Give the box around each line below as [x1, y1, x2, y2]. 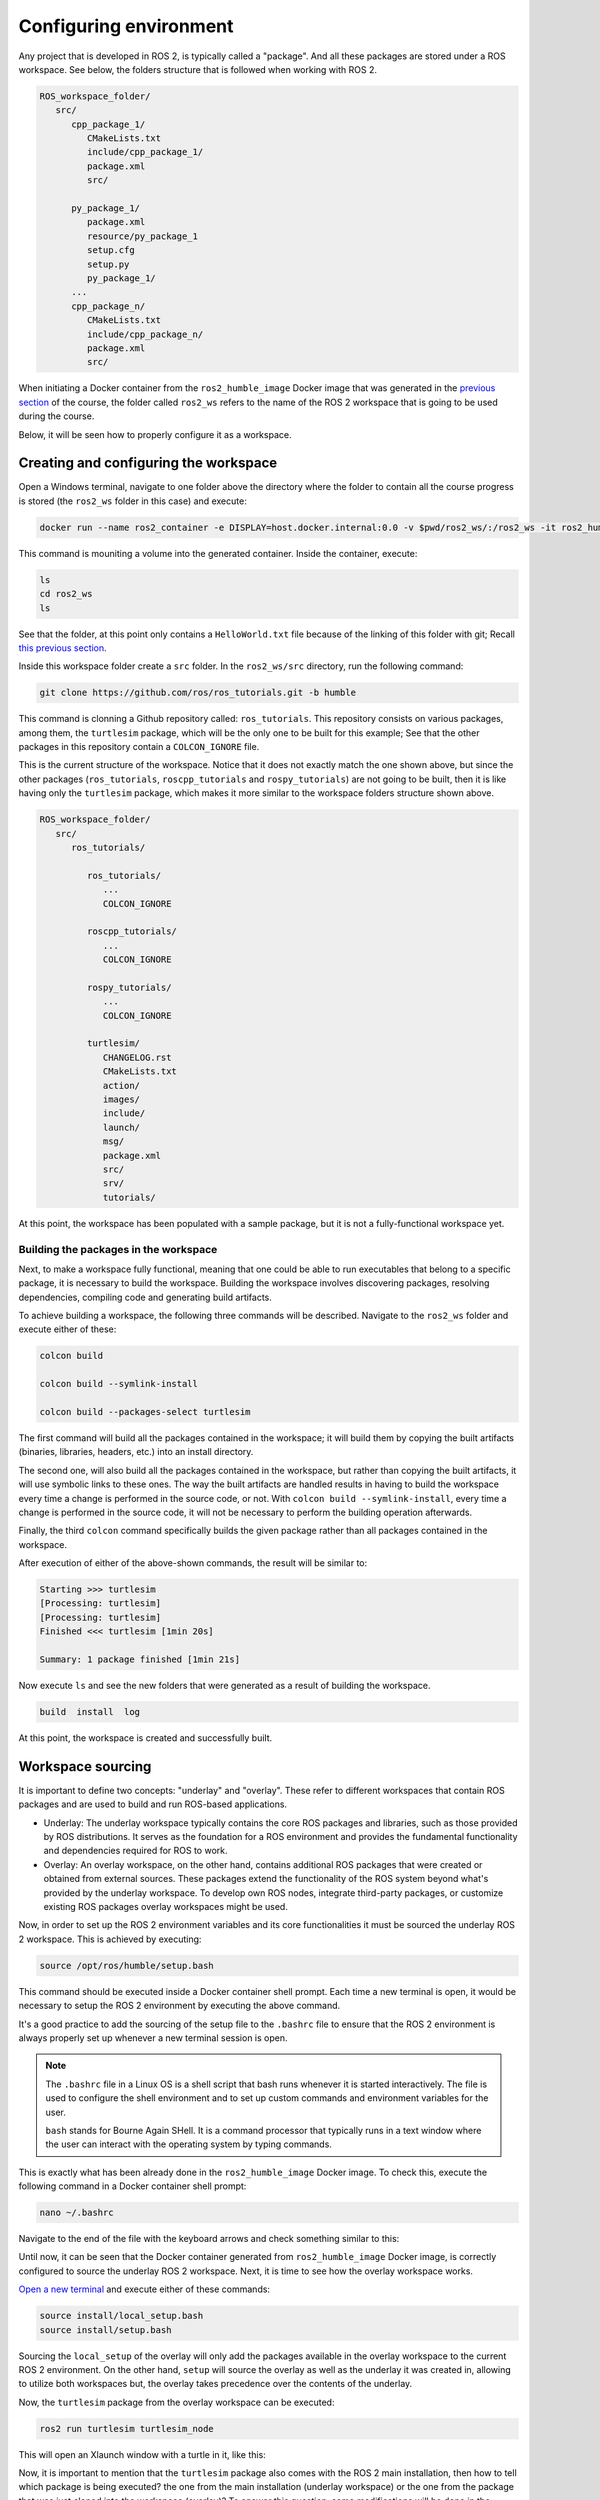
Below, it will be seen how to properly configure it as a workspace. [18, 428, 292, 440]
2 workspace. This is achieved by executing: [18, 1933, 202, 1945]
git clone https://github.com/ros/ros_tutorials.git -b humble [39, 687, 357, 699]
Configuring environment [18, 15, 234, 37]
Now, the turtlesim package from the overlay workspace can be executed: [18, 2396, 335, 2408]
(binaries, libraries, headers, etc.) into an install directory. [18, 1446, 254, 1458]
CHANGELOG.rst [102, 1051, 172, 1063]
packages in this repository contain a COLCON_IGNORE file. [18, 741, 260, 753]
